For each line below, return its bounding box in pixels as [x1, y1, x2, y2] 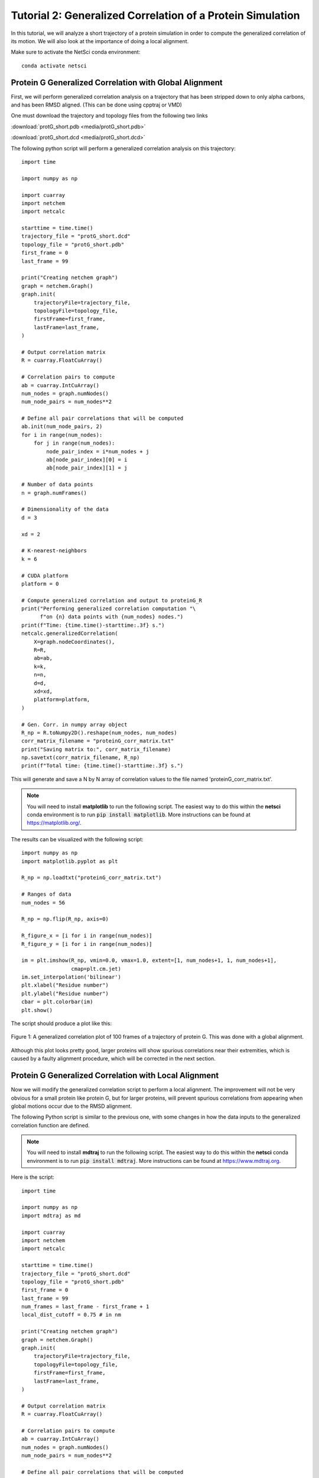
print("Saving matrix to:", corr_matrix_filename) [21, 746, 171, 753]
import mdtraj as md [21, 1212, 81, 1219]
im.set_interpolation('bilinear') [21, 974, 121, 981]
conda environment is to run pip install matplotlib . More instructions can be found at [27, 811, 250, 818]
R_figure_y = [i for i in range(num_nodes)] [21, 941, 153, 947]
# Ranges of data [21, 891, 71, 898]
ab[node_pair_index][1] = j [46, 465, 128, 471]
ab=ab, [33, 655, 53, 662]
